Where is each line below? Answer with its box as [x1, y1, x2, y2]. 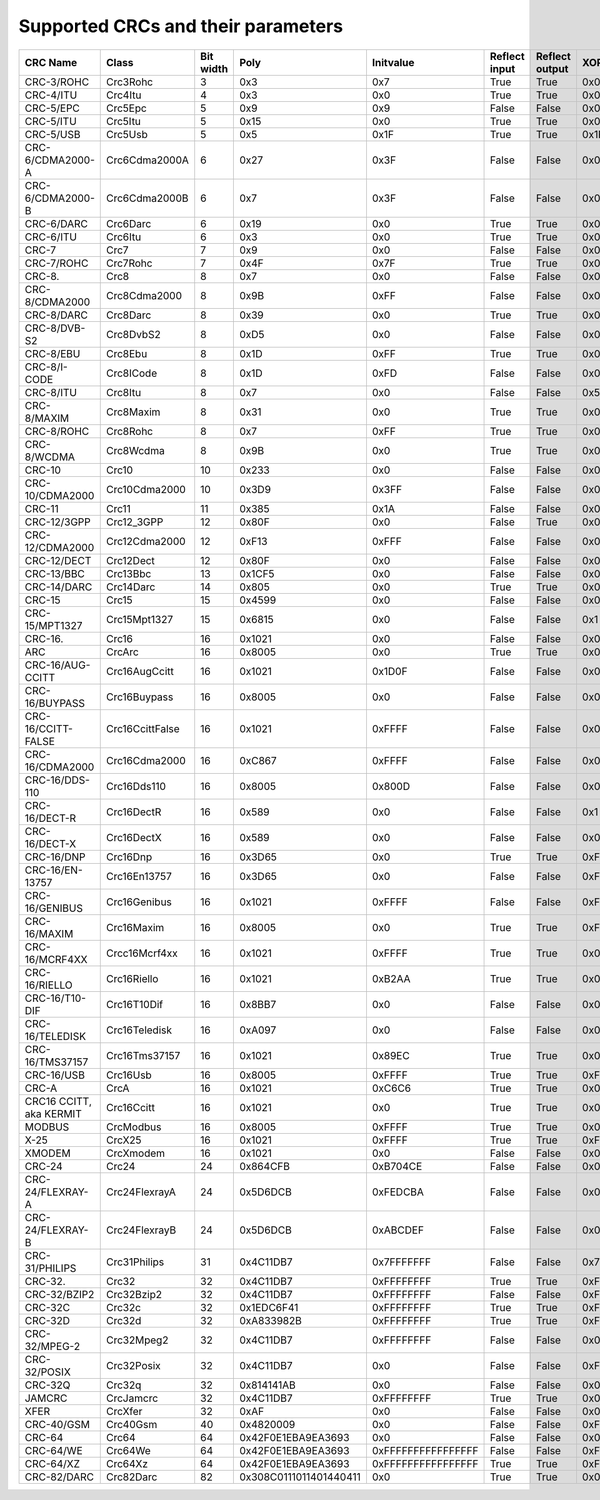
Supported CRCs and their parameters [18, 15, 344, 37]
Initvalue [371, 55, 415, 69]
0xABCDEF [371, 1223, 425, 1237]
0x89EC [371, 1048, 410, 1062]
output [535, 61, 569, 75]
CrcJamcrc [106, 1391, 159, 1405]
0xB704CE [371, 1159, 423, 1173]
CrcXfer [106, 1404, 143, 1418]
